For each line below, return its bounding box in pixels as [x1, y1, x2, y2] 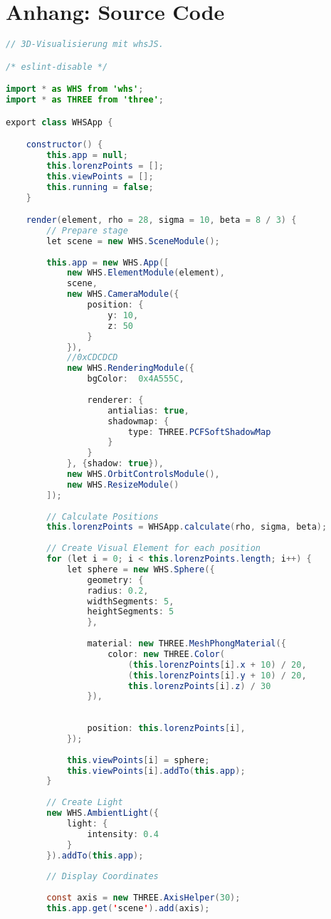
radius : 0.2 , [87, 585, 149, 596]
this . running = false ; [46, 182, 154, 192]
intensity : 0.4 [87, 829, 159, 839]
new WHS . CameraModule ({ [66, 289, 179, 300]
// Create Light [46, 797, 123, 808]
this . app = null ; [46, 150, 128, 160]
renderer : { [87, 394, 144, 405]
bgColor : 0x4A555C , [87, 374, 184, 384]
